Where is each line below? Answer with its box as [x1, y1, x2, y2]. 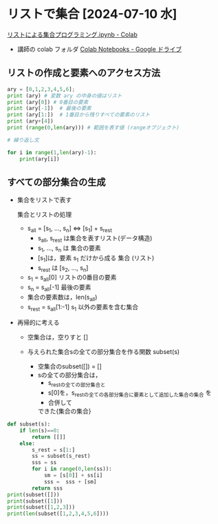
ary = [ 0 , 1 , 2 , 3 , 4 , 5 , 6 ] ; [7, 85, 76, 93]
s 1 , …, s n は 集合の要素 [37, 244, 101, 253]
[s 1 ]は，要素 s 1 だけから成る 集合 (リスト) [37, 253, 155, 264]
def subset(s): [7, 421, 51, 428]
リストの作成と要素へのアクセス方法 [7, 67, 160, 79]
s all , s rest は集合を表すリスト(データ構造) [37, 234, 153, 244]
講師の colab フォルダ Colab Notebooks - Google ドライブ [17, 45, 182, 53]
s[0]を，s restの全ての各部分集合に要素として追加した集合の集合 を [47, 388, 212, 399]
